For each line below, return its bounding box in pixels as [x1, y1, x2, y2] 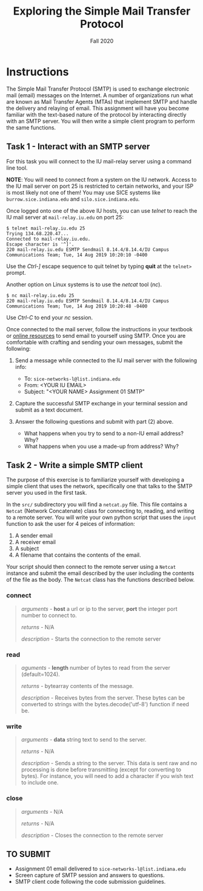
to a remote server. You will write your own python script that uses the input [6, 514, 197, 521]
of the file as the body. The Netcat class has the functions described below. [6, 576, 195, 583]
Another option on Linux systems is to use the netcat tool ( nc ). [6, 281, 162, 288]
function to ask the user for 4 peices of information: [6, 520, 135, 528]
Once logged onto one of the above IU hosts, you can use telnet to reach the [6, 207, 198, 214]
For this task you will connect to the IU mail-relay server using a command [6, 157, 192, 165]
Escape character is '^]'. [6, 241, 75, 247]
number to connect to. [21, 611, 77, 619]
